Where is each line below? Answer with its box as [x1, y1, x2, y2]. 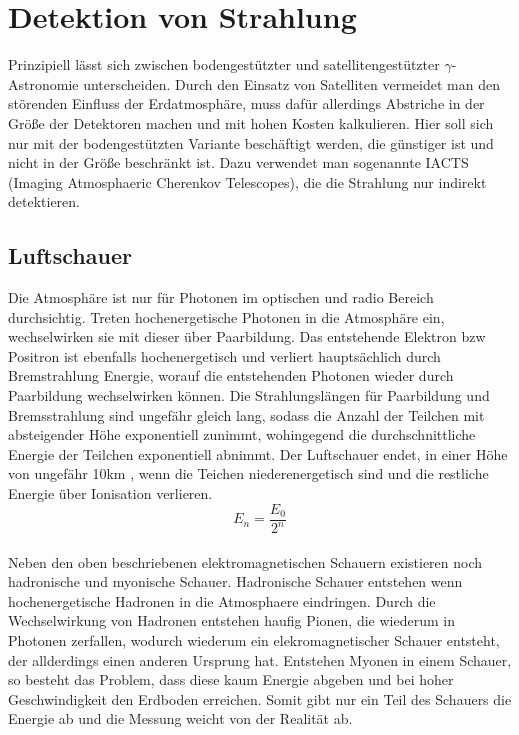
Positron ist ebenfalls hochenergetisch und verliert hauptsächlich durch [8, 345, 441, 366]
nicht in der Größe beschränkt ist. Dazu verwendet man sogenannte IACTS [8, 152, 469, 173]
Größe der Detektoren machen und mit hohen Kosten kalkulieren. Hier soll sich [8, 112, 494, 133]
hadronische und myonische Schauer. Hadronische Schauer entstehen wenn [8, 571, 463, 592]
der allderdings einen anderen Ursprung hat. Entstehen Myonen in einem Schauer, [8, 649, 512, 670]
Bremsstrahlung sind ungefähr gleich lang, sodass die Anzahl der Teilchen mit [8, 404, 485, 425]
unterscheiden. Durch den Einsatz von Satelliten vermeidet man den [83, 73, 500, 94]
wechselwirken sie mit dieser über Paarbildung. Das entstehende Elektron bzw [8, 326, 486, 347]
